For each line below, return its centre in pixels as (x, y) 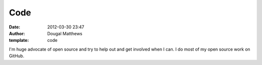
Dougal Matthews (65, 33)
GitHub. (16, 56)
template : (19, 40)
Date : (15, 27)
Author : (17, 33)
